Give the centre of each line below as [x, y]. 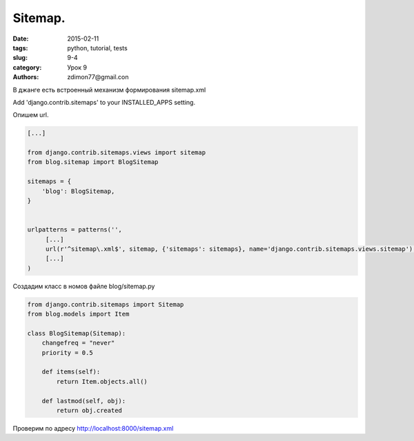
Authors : [26, 77]
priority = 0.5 [67, 352]
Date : [21, 39]
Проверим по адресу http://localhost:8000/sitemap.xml [93, 428]
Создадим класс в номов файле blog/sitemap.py [84, 286]
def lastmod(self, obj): [84, 401]
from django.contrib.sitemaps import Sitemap [106, 304]
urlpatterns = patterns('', [75, 230]
